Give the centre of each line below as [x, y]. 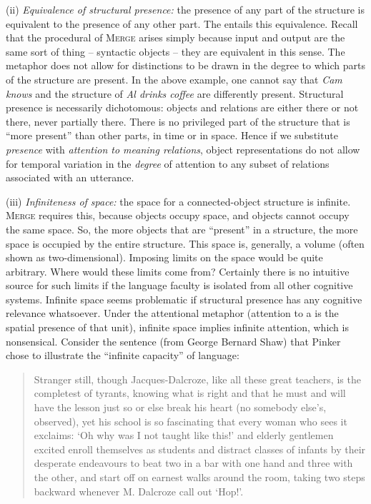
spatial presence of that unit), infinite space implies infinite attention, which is [177, 327]
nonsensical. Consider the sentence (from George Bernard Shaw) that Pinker [173, 341]
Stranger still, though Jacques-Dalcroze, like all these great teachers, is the [197, 379]
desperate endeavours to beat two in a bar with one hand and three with [193, 463]
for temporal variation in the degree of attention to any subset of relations [168, 163]
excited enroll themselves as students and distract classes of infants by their [200, 449]
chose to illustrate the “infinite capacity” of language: [123, 355]
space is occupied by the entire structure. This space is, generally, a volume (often [185, 243]
